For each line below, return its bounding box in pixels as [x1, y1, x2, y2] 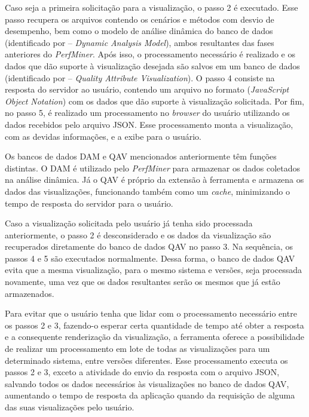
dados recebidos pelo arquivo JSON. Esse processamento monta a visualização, [5, 118, 293, 130]
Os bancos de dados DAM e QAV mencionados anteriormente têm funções [5, 150, 277, 162]
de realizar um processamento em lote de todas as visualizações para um [5, 342, 270, 355]
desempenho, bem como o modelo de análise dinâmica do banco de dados [5, 24, 273, 37]
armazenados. [5, 287, 54, 299]
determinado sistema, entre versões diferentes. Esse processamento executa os [5, 354, 288, 366]
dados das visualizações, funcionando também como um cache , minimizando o [5, 185, 290, 197]
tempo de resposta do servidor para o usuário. [5, 197, 173, 209]
